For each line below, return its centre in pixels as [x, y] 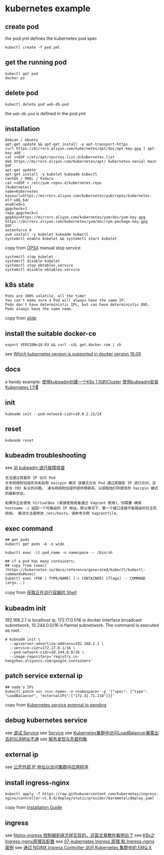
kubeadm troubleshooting [46, 455]
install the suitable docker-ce [51, 333]
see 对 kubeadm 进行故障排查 [35, 468]
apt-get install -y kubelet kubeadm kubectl [51, 175]
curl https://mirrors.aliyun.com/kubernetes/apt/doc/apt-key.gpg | [75, 149]
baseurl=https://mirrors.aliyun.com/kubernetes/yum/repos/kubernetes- [79, 196]
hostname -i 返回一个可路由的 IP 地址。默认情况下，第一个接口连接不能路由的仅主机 [81, 508]
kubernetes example [48, 9]
